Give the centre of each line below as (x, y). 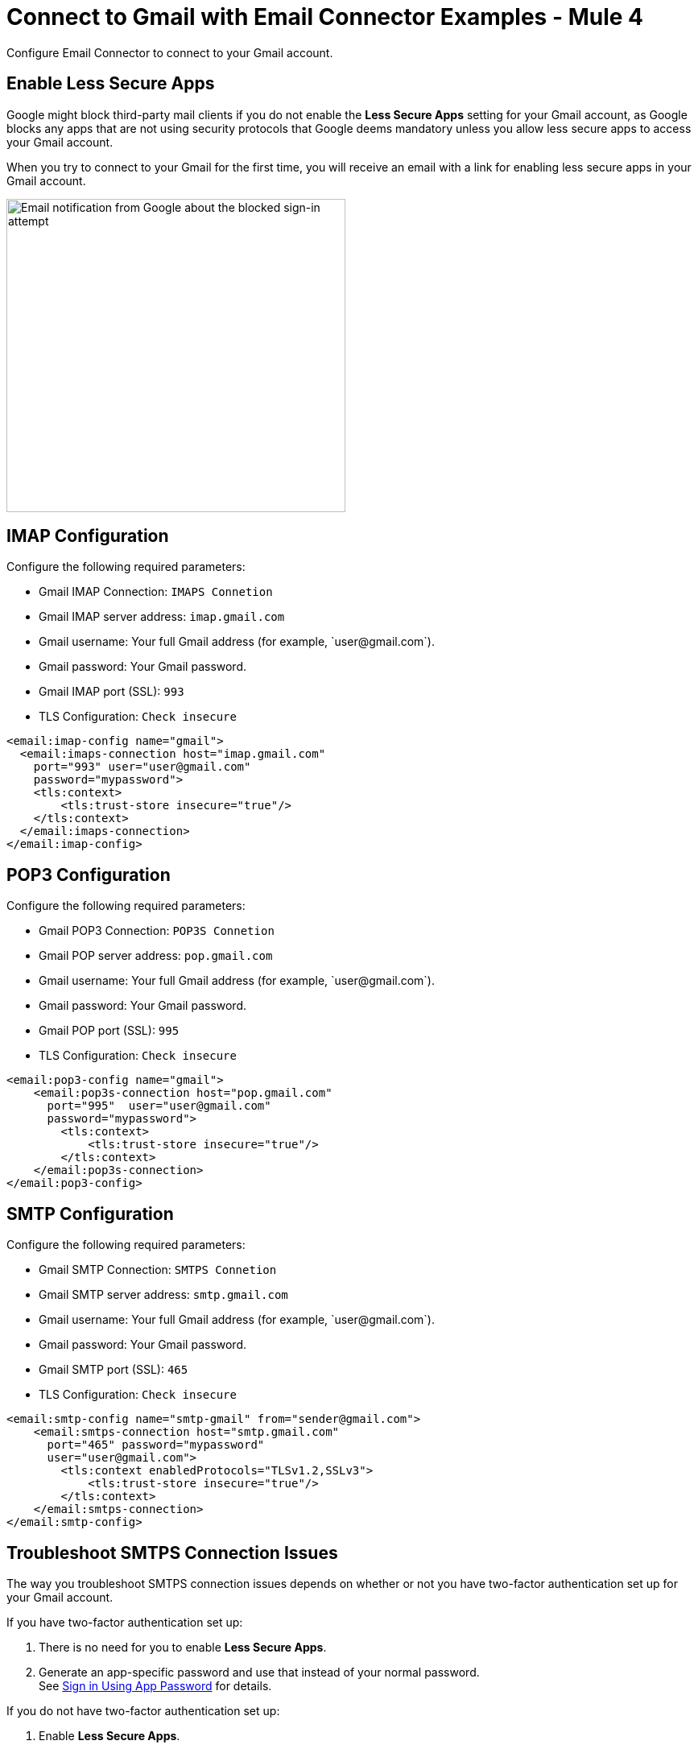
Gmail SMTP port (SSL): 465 (114, 1370)
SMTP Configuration (90, 1214)
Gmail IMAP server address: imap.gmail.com (162, 617)
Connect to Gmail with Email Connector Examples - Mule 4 (325, 17)
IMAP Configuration (88, 536)
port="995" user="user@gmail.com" (159, 1106)
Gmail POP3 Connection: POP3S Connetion (157, 931)
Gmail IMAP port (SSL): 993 (112, 692)
